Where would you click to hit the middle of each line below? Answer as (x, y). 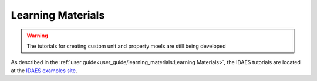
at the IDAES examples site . (44, 71)
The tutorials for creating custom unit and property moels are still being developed (126, 46)
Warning (37, 36)
